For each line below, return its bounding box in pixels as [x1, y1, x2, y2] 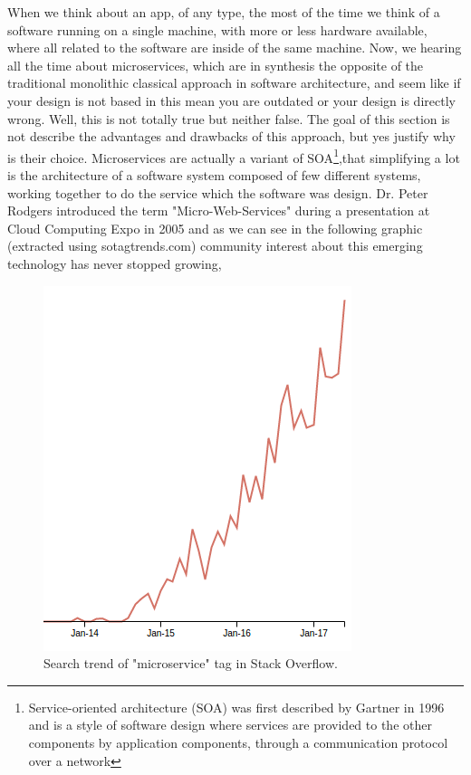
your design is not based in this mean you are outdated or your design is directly [7, 91, 456, 110]
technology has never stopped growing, [7, 254, 222, 273]
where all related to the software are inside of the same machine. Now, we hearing [7, 38, 462, 57]
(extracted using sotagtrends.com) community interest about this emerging [7, 236, 423, 255]
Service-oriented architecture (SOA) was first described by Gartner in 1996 [28, 697, 445, 716]
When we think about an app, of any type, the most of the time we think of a [7, 3, 440, 21]
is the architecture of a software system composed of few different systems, [7, 166, 421, 184]
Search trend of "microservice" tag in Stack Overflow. [43, 654, 338, 673]
